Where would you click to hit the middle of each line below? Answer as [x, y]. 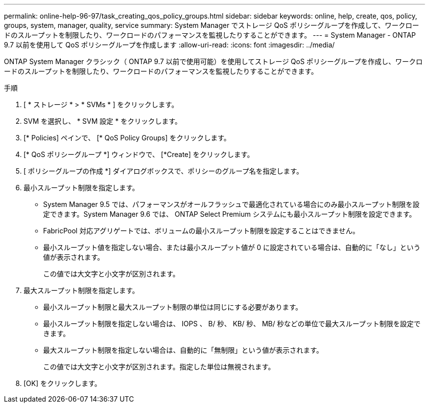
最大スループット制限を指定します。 [81, 290]
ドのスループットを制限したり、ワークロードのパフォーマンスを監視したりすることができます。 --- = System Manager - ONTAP [210, 35]
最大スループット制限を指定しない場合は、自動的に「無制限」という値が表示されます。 [183, 350]
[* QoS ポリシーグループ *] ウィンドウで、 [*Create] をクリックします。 [139, 154]
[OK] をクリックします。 [62, 383]
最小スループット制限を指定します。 [81, 188]
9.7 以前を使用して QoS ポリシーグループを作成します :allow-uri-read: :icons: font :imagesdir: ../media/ [169, 45]
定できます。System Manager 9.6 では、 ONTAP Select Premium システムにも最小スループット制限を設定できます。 [230, 214]
